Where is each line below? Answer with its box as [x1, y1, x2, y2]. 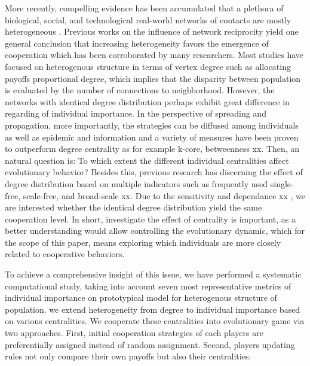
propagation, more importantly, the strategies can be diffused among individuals [5, 118, 299, 131]
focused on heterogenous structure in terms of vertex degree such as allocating [5, 60, 291, 72]
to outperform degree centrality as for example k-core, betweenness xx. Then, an [5, 142, 300, 155]
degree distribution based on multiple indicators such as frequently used [5, 177, 268, 190]
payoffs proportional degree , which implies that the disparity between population [5, 72, 301, 84]
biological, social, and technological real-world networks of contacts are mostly [5, 13, 291, 26]
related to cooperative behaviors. [5, 248, 125, 260]
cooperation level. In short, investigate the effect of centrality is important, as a [5, 212, 296, 225]
